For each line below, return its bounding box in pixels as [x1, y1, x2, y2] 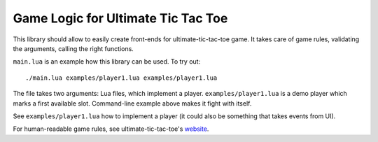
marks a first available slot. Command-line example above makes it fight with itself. [13, 99, 252, 108]
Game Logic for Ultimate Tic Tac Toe [13, 10, 228, 26]
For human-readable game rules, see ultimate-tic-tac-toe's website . [13, 125, 209, 133]
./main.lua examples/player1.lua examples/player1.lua [25, 73, 218, 82]
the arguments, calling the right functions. [13, 44, 134, 52]
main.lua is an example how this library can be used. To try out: [13, 57, 201, 66]
